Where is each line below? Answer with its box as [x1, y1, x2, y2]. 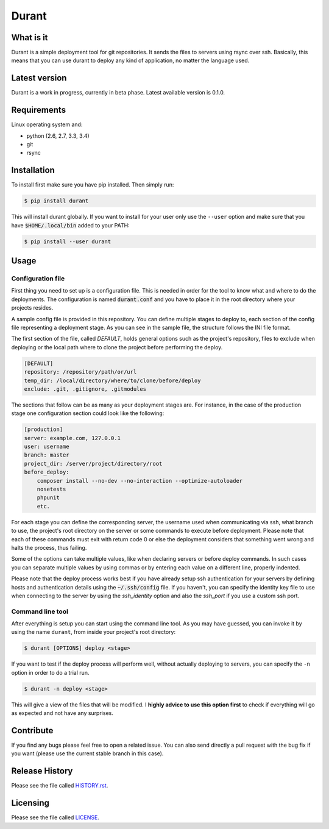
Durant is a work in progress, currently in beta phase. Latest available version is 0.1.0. [11, 89, 225, 96]
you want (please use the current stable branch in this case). [11, 750, 164, 757]
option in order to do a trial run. [11, 669, 90, 676]
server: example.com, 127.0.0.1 [24, 435, 121, 441]
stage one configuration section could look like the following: [11, 410, 164, 417]
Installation [11, 165, 55, 176]
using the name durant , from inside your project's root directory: [11, 628, 176, 636]
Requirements [11, 105, 66, 115]
